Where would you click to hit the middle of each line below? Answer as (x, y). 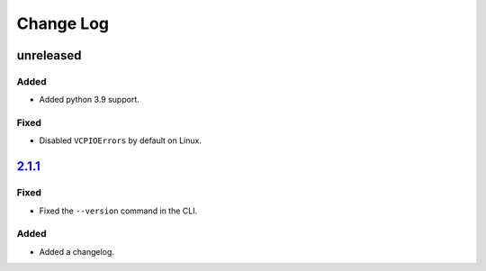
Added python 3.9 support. (89, 100)
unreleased (49, 55)
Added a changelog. (76, 251)
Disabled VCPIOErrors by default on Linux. (121, 140)
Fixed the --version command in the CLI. (118, 211)
